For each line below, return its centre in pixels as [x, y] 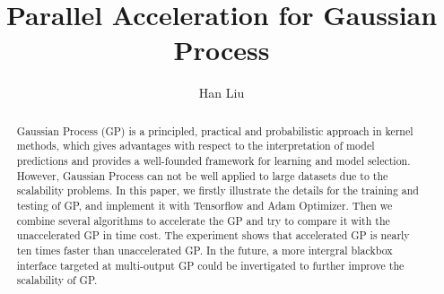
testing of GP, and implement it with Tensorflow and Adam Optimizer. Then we [205, 205]
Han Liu [222, 93]
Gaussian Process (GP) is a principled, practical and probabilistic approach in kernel [215, 130]
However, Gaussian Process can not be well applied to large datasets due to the [202, 175]
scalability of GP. [57, 280]
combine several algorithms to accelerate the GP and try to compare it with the [203, 220]
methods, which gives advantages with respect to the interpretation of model [196, 146]
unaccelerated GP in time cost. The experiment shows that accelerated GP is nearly [213, 235]
